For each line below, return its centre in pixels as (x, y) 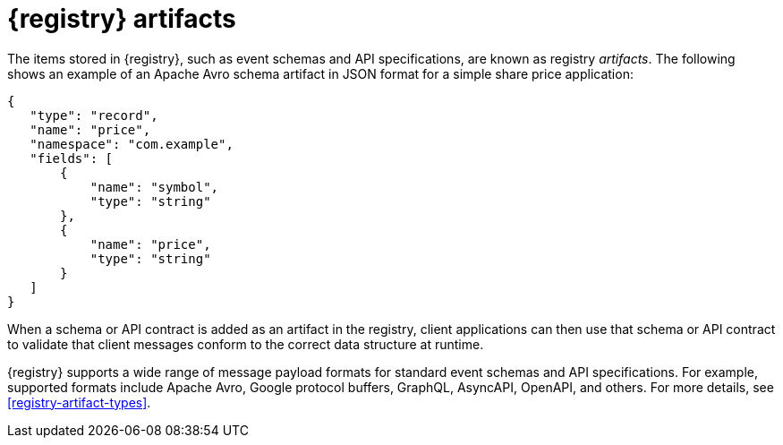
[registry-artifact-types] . (79, 402)
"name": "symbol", (154, 187)
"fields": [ (72, 158)
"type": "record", (94, 115)
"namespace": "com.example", (132, 144)
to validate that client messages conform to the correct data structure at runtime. (246, 344)
